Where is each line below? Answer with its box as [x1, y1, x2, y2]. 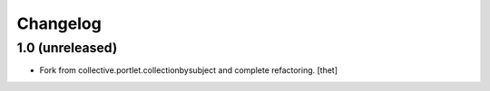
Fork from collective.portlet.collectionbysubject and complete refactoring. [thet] [39, 65, 338, 76]
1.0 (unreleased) [16, 40, 118, 56]
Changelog [16, 14, 102, 33]
